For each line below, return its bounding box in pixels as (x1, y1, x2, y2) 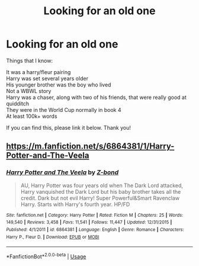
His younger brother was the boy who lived (6, 81, 111, 88)
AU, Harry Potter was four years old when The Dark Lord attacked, (20, 182, 184, 189)
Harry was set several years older (6, 75, 89, 82)
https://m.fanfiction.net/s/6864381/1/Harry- (6, 141, 175, 152)
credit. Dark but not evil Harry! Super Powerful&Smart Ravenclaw (20, 194, 180, 201)
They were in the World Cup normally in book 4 (6, 106, 121, 113)
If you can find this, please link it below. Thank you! (6, 124, 131, 131)
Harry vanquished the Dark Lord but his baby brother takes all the (20, 188, 181, 195)
